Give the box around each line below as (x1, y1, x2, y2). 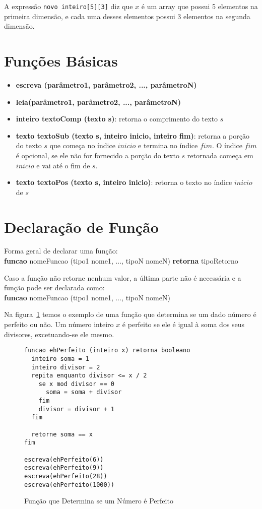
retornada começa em (187, 150, 253, 160)
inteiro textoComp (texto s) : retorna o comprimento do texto (16, 113, 218, 124)
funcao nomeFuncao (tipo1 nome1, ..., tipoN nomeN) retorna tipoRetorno (4, 256, 238, 266)
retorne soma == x (31, 430, 93, 438)
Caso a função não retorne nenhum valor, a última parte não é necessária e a (4, 272, 241, 283)
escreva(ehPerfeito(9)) (24, 464, 104, 472)
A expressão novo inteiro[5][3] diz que (4, 1, 133, 11)
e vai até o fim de (36, 160, 90, 170)
